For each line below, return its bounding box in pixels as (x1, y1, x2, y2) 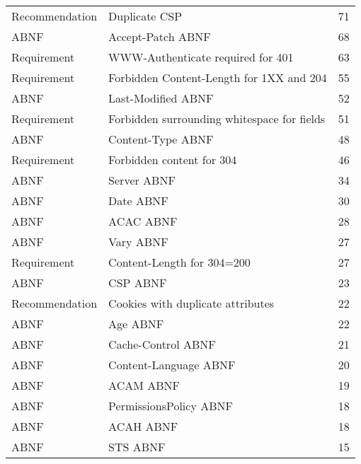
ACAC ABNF (108, 213, 178, 229)
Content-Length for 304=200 (108, 254, 251, 270)
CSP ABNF (108, 274, 167, 291)
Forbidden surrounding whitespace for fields (108, 110, 326, 127)
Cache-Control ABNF (108, 336, 216, 352)
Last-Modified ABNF (108, 90, 214, 106)
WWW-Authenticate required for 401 (108, 49, 294, 65)
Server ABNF (108, 172, 176, 188)
